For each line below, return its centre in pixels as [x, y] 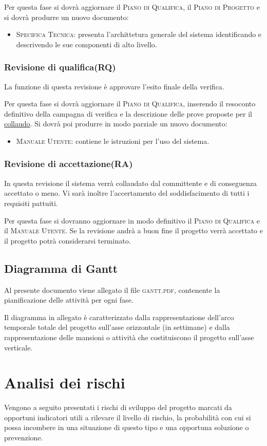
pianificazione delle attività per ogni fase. [69, 300]
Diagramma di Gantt [61, 268]
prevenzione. [24, 438]
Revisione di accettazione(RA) [69, 164]
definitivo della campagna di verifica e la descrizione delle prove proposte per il [128, 113]
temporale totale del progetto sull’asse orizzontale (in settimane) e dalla [117, 327]
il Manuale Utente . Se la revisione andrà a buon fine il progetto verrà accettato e [133, 230]
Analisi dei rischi [65, 383]
